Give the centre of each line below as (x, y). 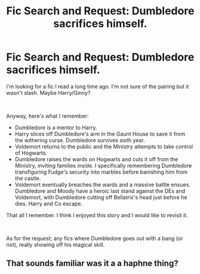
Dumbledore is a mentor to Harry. (56, 127)
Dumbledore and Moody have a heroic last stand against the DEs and (100, 191)
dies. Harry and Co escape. (48, 204)
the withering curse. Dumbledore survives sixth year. (80, 140)
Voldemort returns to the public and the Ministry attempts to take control (104, 146)
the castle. (28, 178)
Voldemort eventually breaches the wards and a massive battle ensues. (103, 184)
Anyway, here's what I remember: (47, 116)
